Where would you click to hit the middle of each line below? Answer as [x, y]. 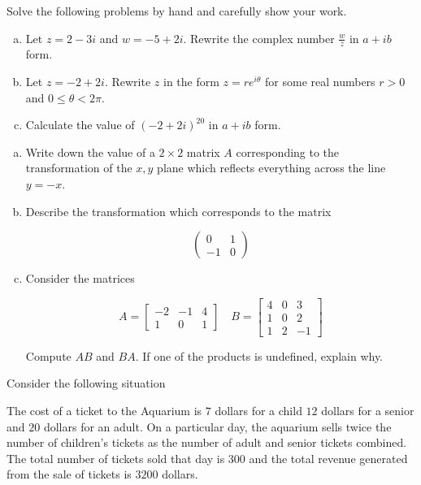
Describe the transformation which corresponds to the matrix [178, 211]
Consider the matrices [80, 278]
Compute [48, 355]
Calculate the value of [80, 125]
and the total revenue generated [328, 458]
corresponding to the [288, 152]
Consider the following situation [86, 383]
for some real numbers [320, 82]
